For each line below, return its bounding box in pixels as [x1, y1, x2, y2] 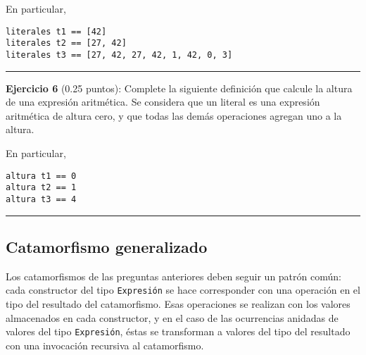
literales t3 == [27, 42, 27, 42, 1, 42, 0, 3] [6, 49, 233, 60]
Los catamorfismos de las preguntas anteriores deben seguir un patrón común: [6, 268, 341, 283]
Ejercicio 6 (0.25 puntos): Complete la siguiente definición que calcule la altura [6, 80, 353, 95]
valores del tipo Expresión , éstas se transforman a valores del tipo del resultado [6, 324, 351, 339]
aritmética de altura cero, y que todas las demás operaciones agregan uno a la [6, 108, 342, 123]
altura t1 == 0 [6, 170, 77, 181]
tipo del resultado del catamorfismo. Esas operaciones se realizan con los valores [6, 296, 351, 311]
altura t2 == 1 [6, 182, 77, 193]
